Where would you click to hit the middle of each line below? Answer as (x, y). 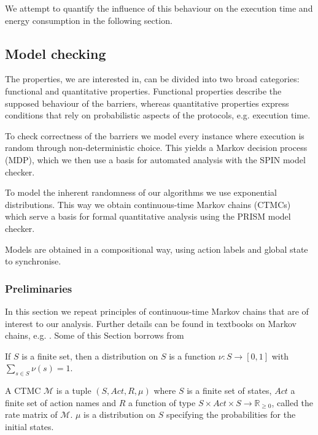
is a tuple (74, 391)
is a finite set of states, (229, 391)
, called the (293, 402)
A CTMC (23, 391)
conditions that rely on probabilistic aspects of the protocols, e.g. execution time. (158, 115)
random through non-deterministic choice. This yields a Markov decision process (156, 148)
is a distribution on (119, 414)
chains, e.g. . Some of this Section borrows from (95, 335)
